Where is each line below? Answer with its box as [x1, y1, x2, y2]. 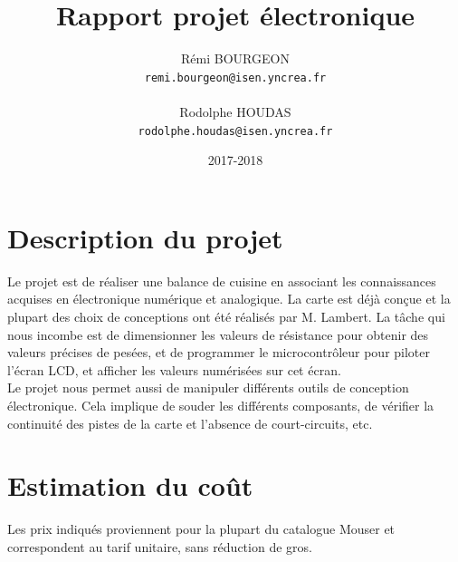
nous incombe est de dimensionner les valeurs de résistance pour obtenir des [7, 325, 429, 344]
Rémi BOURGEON [181, 49, 290, 68]
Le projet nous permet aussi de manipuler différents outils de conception [7, 378, 409, 397]
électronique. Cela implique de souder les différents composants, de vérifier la [7, 395, 434, 414]
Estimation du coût [7, 467, 253, 504]
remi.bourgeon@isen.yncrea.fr [144, 71, 327, 84]
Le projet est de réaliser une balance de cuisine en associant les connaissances [7, 271, 436, 290]
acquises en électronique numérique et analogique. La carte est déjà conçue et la [7, 289, 451, 308]
